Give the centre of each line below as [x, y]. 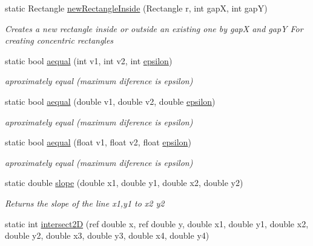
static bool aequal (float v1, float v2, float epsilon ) [98, 142]
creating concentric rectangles [59, 40]
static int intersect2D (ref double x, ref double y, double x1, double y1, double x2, [157, 223]
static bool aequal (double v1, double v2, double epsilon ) [110, 101]
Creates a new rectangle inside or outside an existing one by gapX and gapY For [154, 28]
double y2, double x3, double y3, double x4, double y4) [107, 235]
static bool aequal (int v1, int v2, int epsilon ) [89, 60]
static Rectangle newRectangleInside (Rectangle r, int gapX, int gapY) [136, 8]
